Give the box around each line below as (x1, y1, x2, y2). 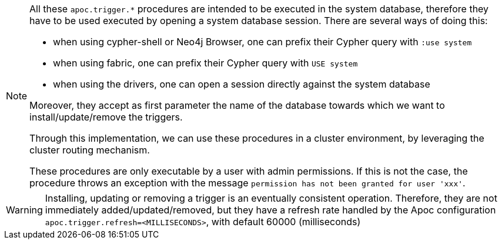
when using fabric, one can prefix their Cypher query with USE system (53, 57, 358, 69)
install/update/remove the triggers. (29, 111, 183, 123)
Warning (6, 204, 43, 216)
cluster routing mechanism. (29, 144, 150, 156)
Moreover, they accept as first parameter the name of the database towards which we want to (29, 99, 445, 111)
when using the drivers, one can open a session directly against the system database (53, 78, 430, 90)
